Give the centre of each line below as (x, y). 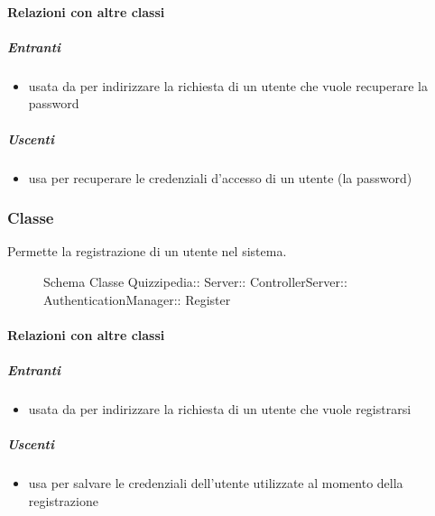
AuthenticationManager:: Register (137, 299)
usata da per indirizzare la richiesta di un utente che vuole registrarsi (220, 408)
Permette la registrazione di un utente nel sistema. (147, 251)
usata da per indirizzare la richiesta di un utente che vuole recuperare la (228, 85)
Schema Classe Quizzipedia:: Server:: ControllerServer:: (195, 281)
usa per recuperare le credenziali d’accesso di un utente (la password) (220, 177)
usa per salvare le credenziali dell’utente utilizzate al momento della (216, 483)
